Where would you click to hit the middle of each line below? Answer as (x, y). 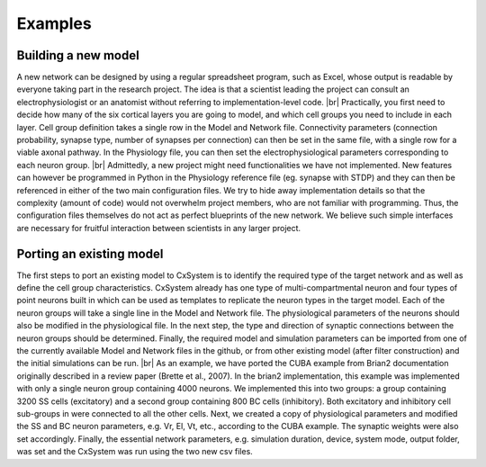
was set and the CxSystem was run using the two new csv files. (135, 452)
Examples (54, 23)
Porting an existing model (90, 253)
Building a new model (78, 55)
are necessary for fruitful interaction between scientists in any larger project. (159, 228)
